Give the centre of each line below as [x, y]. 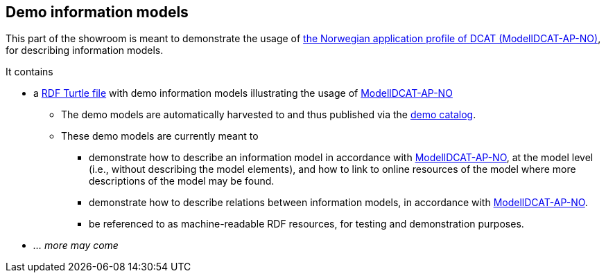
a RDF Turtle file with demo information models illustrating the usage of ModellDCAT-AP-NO [243, 93]
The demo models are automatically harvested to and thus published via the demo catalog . [269, 115]
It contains [29, 72]
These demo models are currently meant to [160, 136]
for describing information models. [85, 50]
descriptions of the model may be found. [182, 181]
